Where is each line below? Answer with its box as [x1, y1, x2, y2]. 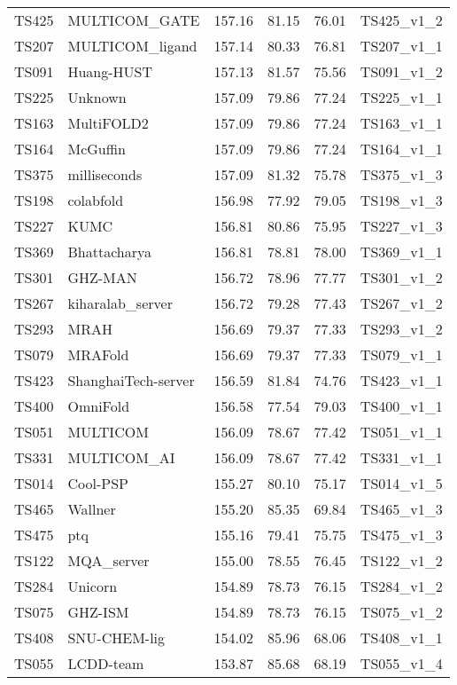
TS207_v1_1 [360, 35, 443, 56]
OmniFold [67, 396, 130, 416]
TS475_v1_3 [360, 524, 443, 545]
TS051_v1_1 [360, 421, 443, 442]
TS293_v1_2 [360, 319, 443, 339]
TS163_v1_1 [360, 113, 443, 133]
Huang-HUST [67, 61, 153, 82]
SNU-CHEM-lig [67, 627, 166, 648]
